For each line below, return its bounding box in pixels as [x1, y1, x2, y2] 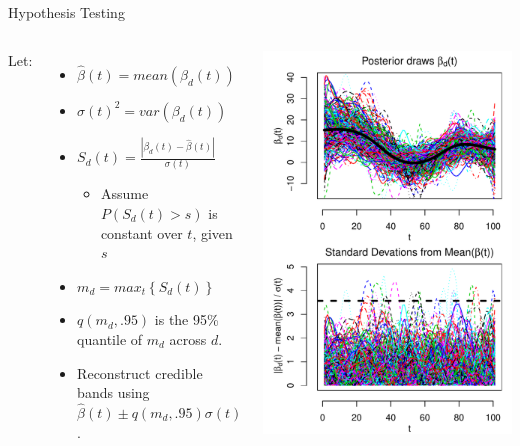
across [169, 329, 207, 349]
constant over [100, 222, 183, 243]
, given [192, 222, 233, 243]
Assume [100, 183, 149, 204]
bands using [77, 382, 150, 403]
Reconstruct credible [77, 362, 203, 383]
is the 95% [154, 309, 219, 330]
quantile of [77, 329, 143, 349]
